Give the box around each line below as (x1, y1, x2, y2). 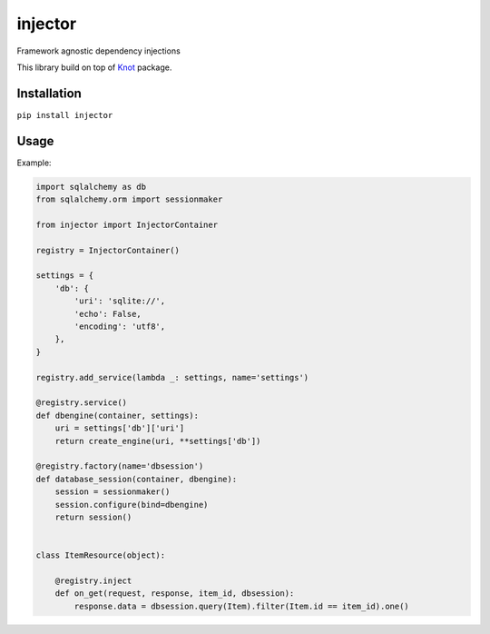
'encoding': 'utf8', (73, 322, 166, 332)
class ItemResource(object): (35, 550, 166, 560)
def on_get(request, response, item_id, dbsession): (54, 589, 295, 599)
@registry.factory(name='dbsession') (35, 461, 204, 471)
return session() (54, 511, 132, 522)
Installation (16, 85, 82, 101)
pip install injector (16, 110, 113, 120)
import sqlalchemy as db (35, 182, 147, 192)
